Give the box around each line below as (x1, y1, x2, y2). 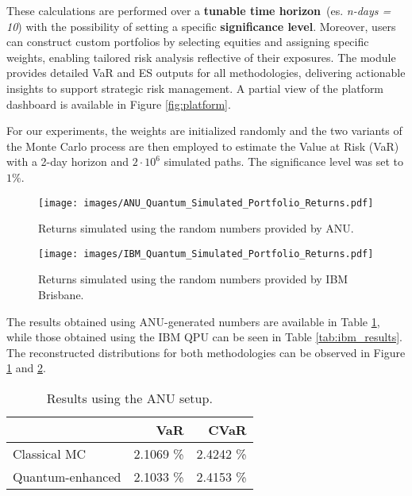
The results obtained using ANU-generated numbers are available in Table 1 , (6, 313, 380, 329)
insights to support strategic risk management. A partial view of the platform (6, 79, 384, 96)
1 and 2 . (6, 360, 46, 376)
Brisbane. (38, 286, 84, 303)
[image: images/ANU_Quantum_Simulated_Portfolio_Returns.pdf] (38, 197, 374, 209)
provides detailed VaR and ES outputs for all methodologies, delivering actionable (6, 64, 406, 81)
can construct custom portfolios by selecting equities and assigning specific (6, 33, 369, 50)
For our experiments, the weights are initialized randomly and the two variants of (6, 122, 402, 139)
